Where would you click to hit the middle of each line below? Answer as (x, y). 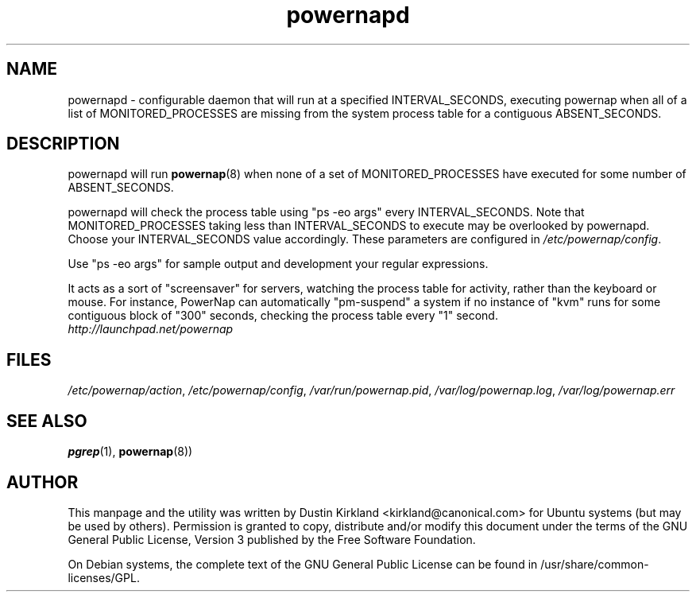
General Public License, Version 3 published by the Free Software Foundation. (272, 539)
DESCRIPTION (63, 144)
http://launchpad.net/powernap (151, 329)
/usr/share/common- (595, 564)
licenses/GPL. (104, 577)
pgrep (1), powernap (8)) (130, 452)
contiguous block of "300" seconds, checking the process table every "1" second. (283, 316)
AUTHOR (43, 482)
